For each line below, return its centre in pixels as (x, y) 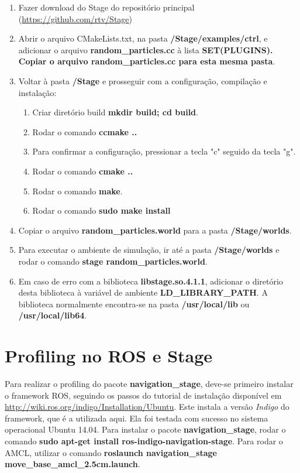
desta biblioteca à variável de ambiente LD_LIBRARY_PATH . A (143, 292)
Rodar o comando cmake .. (83, 171)
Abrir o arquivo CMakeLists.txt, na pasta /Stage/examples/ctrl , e (143, 38)
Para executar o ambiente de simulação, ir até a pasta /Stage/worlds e (149, 250)
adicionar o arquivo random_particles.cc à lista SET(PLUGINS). (146, 49)
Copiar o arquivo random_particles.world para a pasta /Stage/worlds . (155, 230)
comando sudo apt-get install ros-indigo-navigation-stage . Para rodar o (144, 441)
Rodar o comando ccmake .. (85, 131)
